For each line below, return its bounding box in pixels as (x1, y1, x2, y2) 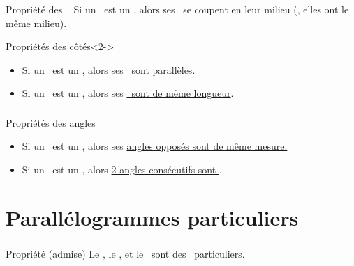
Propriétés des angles (6, 115, 96, 130)
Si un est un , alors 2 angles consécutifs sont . (22, 162, 222, 176)
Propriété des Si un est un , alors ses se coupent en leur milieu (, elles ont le (6, 1, 349, 16)
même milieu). (6, 15, 67, 30)
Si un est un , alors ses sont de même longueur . (22, 86, 234, 100)
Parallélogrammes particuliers (6, 203, 299, 231)
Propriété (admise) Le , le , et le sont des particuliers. (6, 246, 245, 260)
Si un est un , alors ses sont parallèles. (22, 62, 196, 77)
